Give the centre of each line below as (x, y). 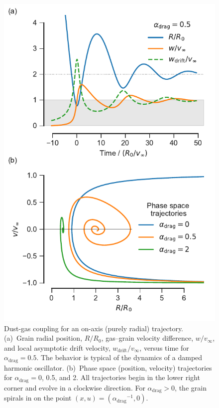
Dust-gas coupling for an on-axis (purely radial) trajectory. (94, 328)
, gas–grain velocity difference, (147, 338)
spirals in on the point (38, 398)
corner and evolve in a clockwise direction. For (75, 387)
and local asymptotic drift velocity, (57, 347)
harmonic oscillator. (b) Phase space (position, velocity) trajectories (108, 367)
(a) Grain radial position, (43, 338)
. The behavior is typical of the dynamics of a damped (119, 357)
